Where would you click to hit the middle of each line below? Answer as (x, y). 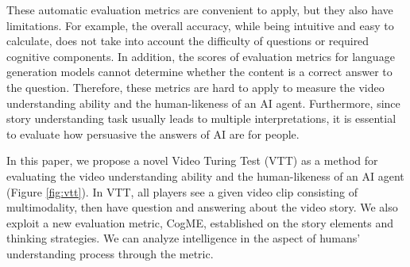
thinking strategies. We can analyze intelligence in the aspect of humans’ (184, 238)
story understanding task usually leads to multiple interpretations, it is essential (201, 118)
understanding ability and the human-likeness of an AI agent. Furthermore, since (203, 103)
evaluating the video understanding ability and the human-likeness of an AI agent (205, 175)
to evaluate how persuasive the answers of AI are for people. (153, 133)
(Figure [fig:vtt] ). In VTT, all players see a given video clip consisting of (182, 191)
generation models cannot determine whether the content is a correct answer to (199, 72)
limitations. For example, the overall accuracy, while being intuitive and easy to (200, 25)
